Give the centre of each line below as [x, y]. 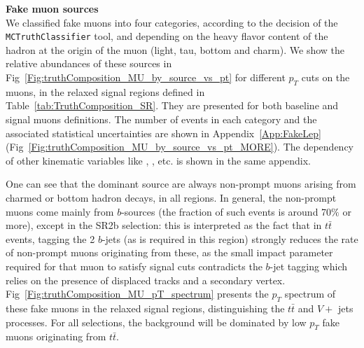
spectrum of [310, 294]
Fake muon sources [52, 8]
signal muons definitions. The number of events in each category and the [161, 119]
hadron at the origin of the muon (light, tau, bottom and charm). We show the [175, 49]
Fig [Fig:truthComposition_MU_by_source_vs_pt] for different [146, 77]
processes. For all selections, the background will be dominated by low [156, 322]
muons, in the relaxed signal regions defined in [105, 91]
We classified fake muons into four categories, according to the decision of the [172, 22]
